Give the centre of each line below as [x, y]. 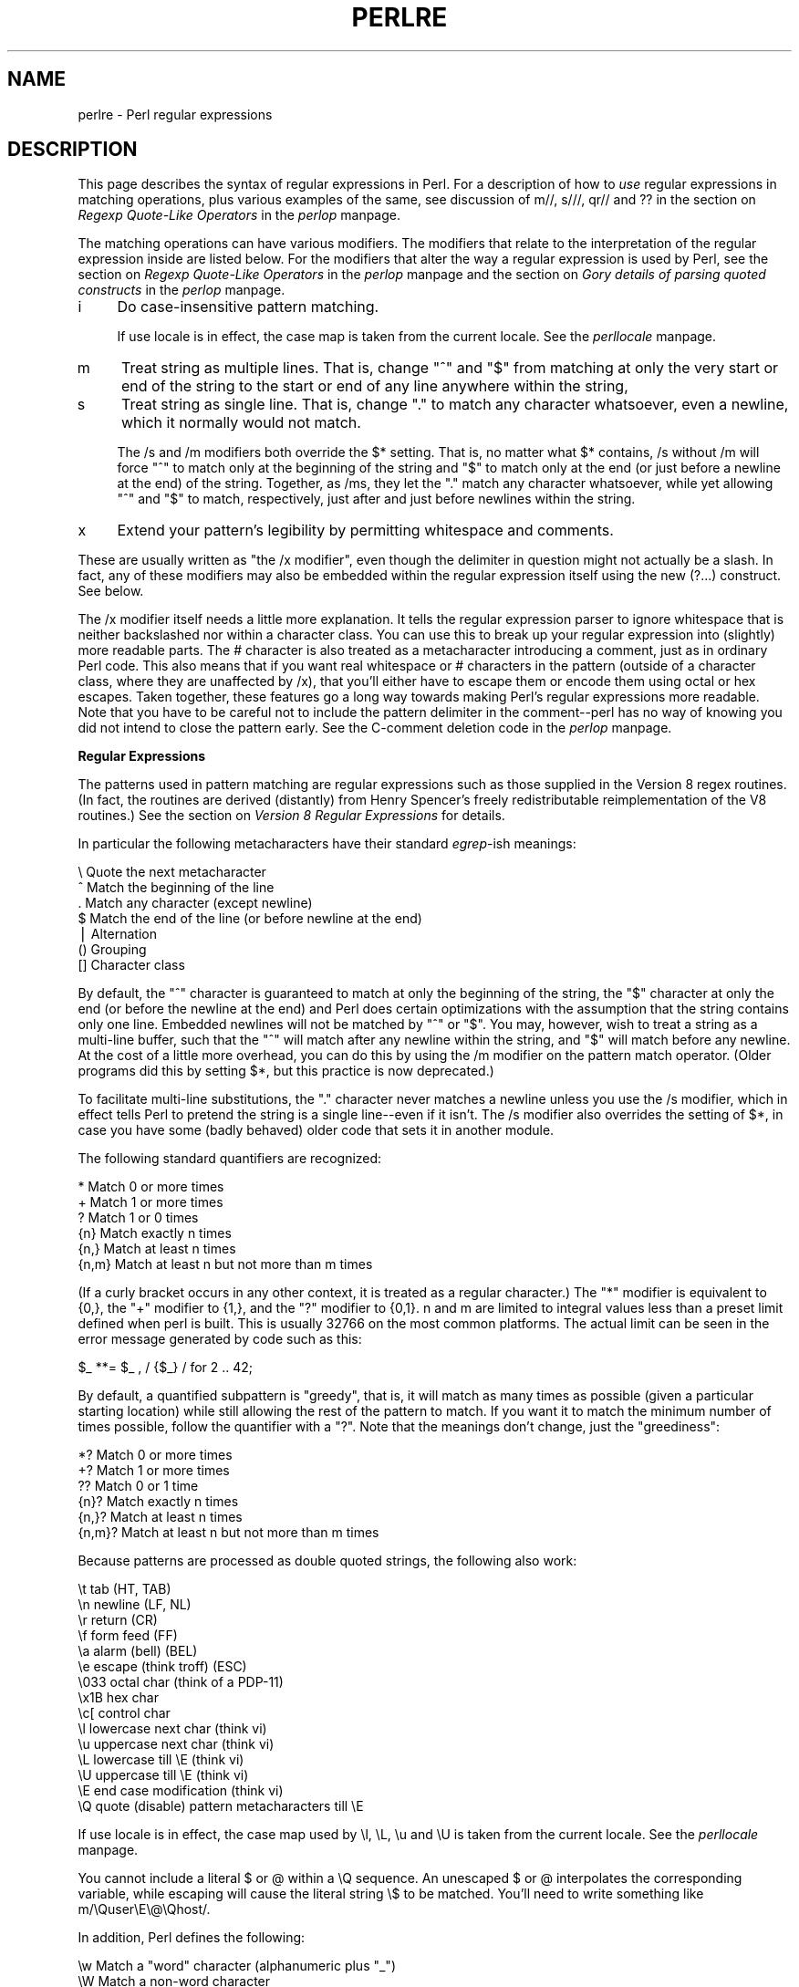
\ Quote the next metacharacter [172, 872]
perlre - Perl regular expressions [175, 114]
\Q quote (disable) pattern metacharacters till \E [221, 1806]
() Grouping [112, 950]
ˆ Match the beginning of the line [176, 888]
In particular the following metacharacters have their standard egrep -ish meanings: [327, 844]
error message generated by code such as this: [220, 1339]
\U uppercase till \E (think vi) [163, 1775]
